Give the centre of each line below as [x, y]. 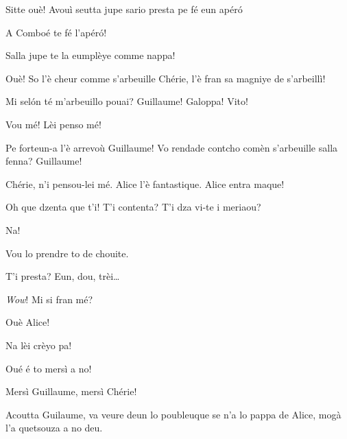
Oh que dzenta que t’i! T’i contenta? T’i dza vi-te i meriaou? [133, 207]
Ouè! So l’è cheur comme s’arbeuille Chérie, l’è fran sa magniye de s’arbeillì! [166, 78]
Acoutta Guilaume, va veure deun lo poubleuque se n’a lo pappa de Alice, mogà [173, 414]
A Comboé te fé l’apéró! [56, 32]
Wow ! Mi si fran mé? [49, 299]
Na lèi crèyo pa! [39, 345]
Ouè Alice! [28, 322]
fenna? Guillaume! [44, 161]
